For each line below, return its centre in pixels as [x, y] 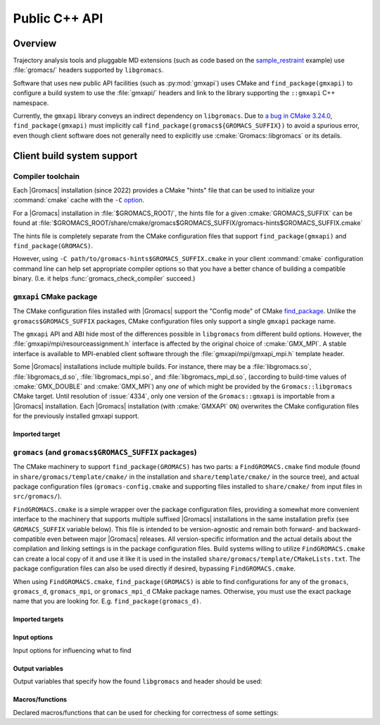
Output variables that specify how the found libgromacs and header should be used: [138, 681]
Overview [35, 43]
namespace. [31, 103]
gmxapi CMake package [55, 296]
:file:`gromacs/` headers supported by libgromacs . [88, 70]
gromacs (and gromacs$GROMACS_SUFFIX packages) [105, 452]
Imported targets [38, 619]
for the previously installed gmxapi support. [76, 416]
